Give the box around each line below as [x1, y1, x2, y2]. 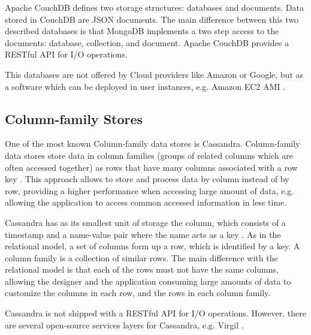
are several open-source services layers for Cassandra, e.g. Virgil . [5, 318, 244, 331]
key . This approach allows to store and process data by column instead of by [5, 173, 289, 185]
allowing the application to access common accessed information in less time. [5, 196, 287, 209]
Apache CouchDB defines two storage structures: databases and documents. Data [5, 1, 304, 13]
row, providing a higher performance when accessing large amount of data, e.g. [5, 184, 294, 197]
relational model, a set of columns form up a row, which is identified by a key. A [5, 240, 300, 252]
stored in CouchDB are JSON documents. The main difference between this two [5, 13, 299, 25]
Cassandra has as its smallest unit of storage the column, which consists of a [5, 216, 286, 228]
